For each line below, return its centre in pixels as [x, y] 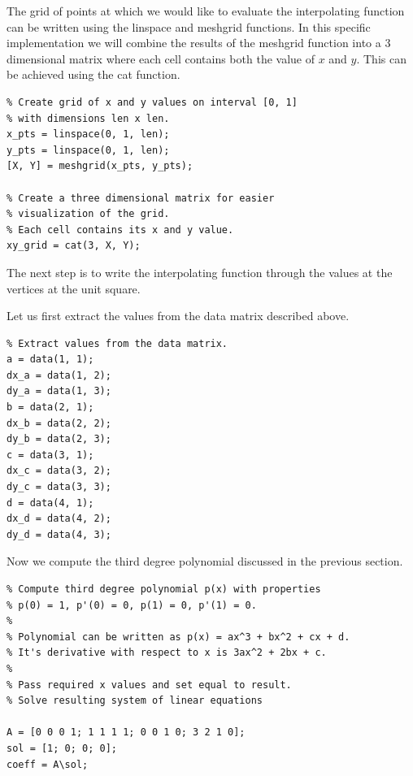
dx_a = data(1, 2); [59, 375]
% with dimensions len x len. [88, 118]
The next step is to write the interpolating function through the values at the [200, 272]
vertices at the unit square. [74, 288]
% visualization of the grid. [88, 214]
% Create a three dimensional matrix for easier [141, 198]
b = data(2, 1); [50, 408]
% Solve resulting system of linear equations [135, 701]
